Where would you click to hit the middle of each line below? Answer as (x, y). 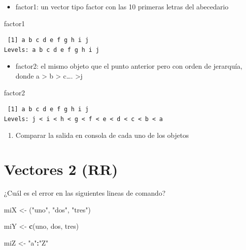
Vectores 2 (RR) (61, 169)
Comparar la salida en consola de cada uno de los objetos (102, 135)
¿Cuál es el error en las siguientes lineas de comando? (85, 193)
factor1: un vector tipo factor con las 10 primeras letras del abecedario (122, 6)
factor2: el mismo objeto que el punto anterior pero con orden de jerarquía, (129, 66)
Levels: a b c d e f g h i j (52, 50)
